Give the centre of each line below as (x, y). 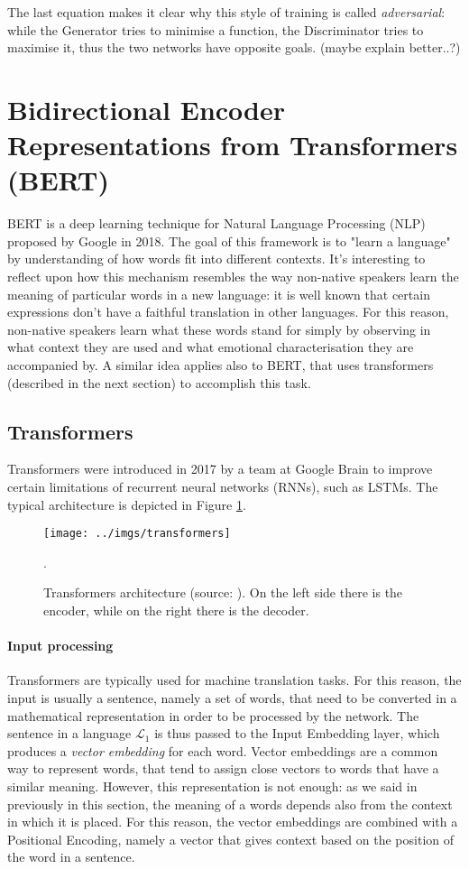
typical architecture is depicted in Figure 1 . (127, 504)
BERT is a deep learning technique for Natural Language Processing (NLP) (216, 223)
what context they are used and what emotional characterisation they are (211, 347)
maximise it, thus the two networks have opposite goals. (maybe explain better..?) (234, 47)
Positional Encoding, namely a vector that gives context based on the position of (231, 839)
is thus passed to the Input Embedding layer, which (297, 733)
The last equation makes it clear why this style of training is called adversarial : (226, 12)
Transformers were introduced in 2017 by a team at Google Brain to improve (220, 469)
